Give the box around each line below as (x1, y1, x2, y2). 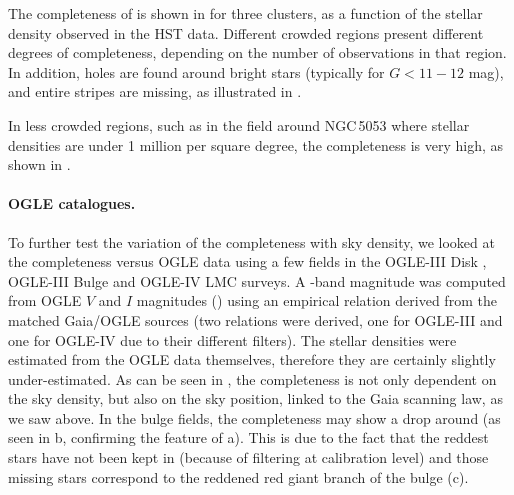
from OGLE (8, 290, 82, 311)
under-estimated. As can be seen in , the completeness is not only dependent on (8, 368, 497, 389)
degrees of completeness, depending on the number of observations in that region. (8, 42, 507, 63)
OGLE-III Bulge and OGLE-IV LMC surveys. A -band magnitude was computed (8, 270, 506, 291)
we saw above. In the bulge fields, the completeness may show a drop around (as (8, 407, 501, 428)
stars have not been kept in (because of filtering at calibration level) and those (8, 447, 489, 468)
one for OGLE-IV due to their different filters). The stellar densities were (8, 329, 457, 350)
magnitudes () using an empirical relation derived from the (136, 290, 497, 311)
